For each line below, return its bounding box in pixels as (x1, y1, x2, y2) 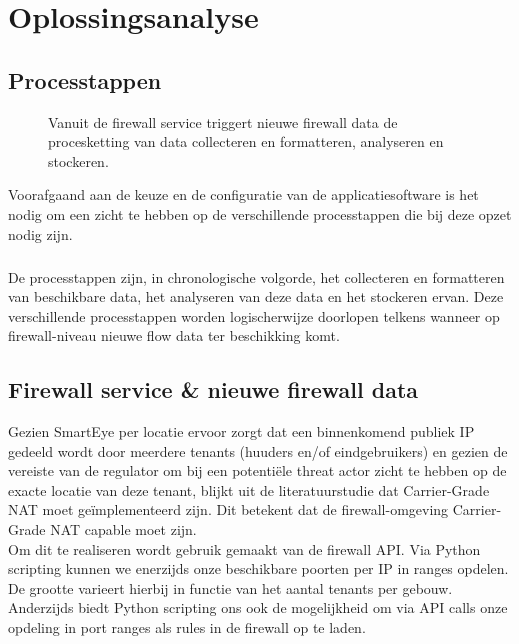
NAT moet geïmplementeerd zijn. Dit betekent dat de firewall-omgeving (8, 499, 449, 520)
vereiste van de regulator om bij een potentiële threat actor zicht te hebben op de (8, 460, 507, 481)
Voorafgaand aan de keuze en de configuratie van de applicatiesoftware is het (8, 184, 479, 205)
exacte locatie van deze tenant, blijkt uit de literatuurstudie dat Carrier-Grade (8, 479, 490, 500)
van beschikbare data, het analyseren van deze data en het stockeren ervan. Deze (8, 286, 504, 307)
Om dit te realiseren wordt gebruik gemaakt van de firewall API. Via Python (8, 538, 481, 559)
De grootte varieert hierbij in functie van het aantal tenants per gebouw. (8, 577, 453, 598)
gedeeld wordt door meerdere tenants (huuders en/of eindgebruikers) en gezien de (8, 440, 508, 461)
